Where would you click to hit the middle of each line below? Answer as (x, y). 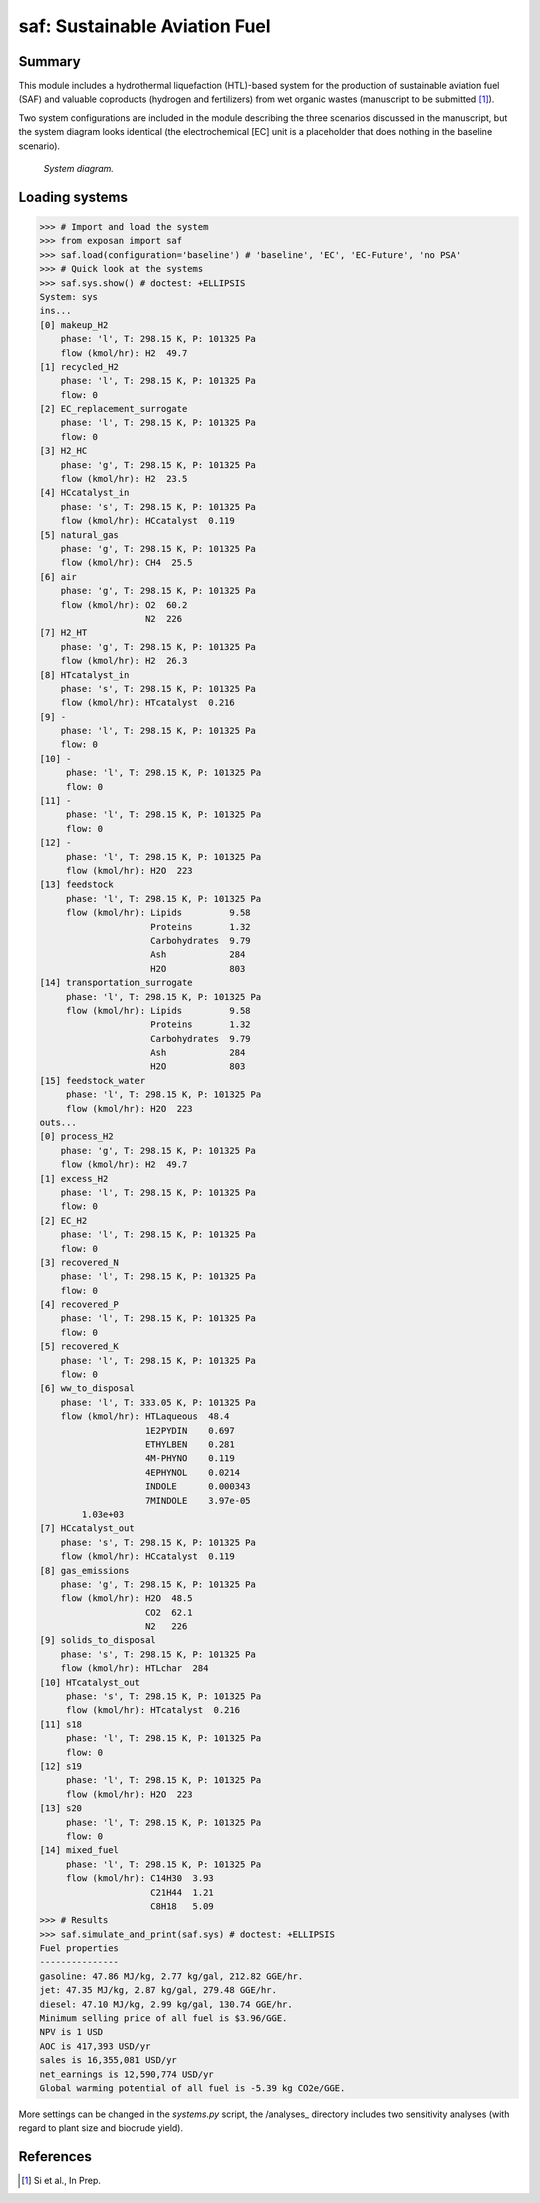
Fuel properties (79, 1948)
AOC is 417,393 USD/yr (95, 2046)
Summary (49, 61)
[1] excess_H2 (74, 1178)
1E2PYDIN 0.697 (190, 1430)
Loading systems (73, 196)
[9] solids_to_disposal (98, 1640)
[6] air (58, 576)
